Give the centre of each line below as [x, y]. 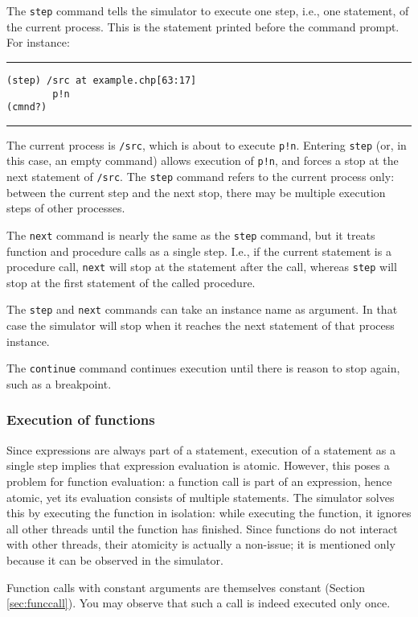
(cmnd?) [27, 107]
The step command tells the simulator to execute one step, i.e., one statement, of [208, 10]
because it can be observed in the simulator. [115, 559]
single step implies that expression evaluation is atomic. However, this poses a [198, 465]
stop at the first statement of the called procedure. [131, 282]
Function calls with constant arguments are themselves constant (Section [186, 587]
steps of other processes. [66, 208]
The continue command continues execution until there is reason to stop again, [203, 368]
